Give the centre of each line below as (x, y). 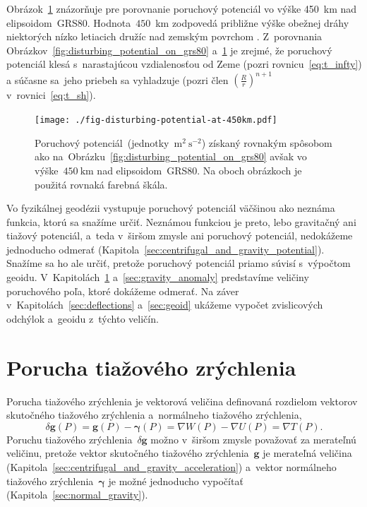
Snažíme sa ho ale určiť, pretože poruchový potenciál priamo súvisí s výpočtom (179, 263)
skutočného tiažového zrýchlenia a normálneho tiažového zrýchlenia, (154, 415)
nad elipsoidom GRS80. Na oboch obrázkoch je (199, 170)
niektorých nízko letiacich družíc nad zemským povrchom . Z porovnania (164, 36)
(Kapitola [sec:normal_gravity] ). (77, 495)
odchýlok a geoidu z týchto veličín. (83, 318)
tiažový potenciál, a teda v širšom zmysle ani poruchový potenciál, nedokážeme (180, 235)
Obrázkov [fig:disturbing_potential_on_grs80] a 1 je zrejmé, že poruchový (169, 50)
